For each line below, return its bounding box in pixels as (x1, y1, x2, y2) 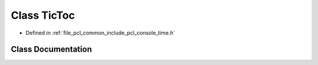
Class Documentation (11, 45, 92, 54)
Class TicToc (11, 9, 75, 22)
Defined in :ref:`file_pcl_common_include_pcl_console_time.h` (25, 29, 175, 36)
